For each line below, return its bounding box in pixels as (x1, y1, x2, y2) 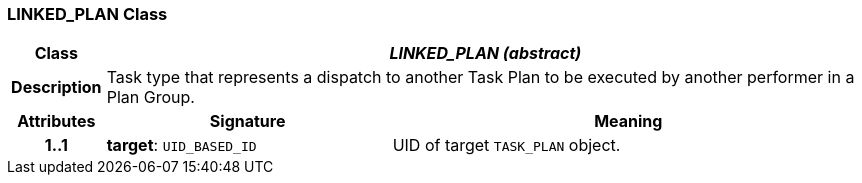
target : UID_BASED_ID (106, 135, 257, 156)
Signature (209, 111, 286, 132)
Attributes (17, 111, 96, 132)
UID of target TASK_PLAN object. (392, 135, 621, 156)
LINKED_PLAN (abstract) (389, 43, 582, 64)
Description (11, 77, 102, 98)
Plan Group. (106, 87, 195, 108)
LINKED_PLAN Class (7, 4, 168, 24)
